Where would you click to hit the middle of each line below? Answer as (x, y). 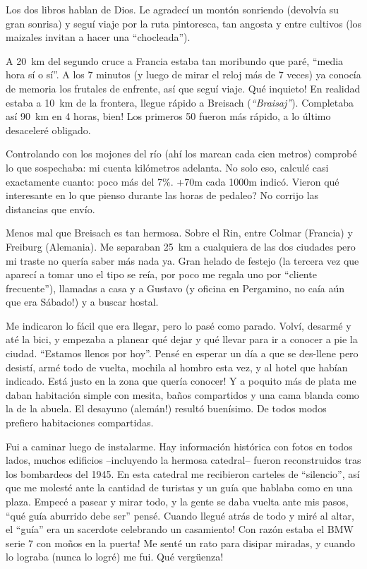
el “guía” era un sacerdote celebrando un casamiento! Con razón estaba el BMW (180, 529)
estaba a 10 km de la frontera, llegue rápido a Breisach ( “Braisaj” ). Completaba (180, 102)
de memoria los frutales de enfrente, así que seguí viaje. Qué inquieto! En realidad (183, 88)
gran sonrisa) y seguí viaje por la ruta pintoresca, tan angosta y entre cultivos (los (183, 23)
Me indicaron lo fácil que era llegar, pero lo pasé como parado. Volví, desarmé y (179, 325)
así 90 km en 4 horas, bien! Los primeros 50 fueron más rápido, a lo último (168, 116)
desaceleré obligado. (48, 130)
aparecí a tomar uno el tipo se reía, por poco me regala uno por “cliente (161, 274)
